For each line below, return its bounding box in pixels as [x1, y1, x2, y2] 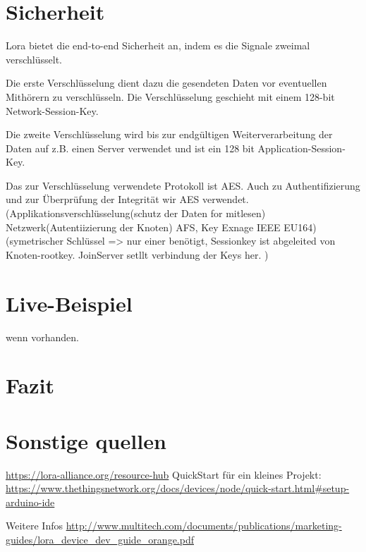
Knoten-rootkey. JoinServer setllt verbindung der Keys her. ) [6, 247, 269, 262]
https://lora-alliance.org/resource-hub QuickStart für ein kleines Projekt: [6, 467, 322, 482]
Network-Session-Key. [6, 103, 99, 118]
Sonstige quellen [6, 426, 166, 455]
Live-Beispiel [6, 288, 133, 317]
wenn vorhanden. [6, 329, 79, 344]
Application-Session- [257, 140, 346, 155]
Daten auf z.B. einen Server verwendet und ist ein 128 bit [6, 140, 255, 155]
